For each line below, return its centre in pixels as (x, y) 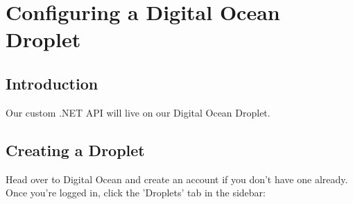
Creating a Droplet (75, 150)
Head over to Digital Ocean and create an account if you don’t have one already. (177, 179)
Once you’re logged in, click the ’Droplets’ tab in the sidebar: (136, 193)
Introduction (52, 83)
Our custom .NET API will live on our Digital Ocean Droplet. (138, 112)
